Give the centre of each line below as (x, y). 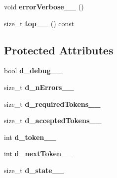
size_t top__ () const (39, 23)
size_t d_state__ (34, 170)
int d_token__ (30, 137)
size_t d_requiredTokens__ (52, 104)
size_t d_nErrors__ (39, 87)
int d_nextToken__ (39, 154)
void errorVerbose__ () (44, 6)
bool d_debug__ (33, 70)
